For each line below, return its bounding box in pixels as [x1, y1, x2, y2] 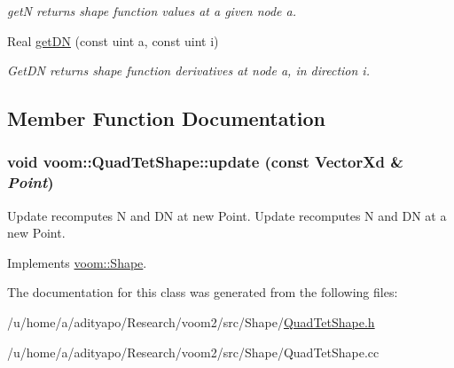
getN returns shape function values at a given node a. [7, 2, 297, 20]
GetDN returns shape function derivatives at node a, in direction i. [7, 61, 370, 80]
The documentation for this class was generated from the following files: [7, 283, 398, 301]
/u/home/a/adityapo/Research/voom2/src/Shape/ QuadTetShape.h [7, 313, 375, 332]
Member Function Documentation [7, 105, 326, 132]
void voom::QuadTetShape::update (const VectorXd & [7, 151, 403, 173]
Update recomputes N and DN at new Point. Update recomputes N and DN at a [7, 206, 447, 224]
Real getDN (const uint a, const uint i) [7, 31, 219, 50]
